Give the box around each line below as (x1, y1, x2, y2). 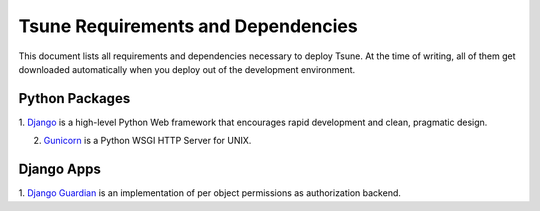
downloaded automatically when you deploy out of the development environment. (18, 63, 356, 75)
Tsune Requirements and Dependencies (18, 15, 359, 37)
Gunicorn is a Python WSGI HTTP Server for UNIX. (43, 135, 252, 147)
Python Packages (18, 90, 131, 107)
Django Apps (18, 161, 102, 178)
